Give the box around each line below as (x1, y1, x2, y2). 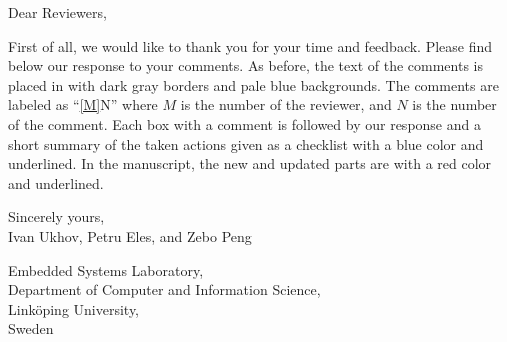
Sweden (8, 318, 54, 339)
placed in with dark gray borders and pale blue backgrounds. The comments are (8, 74, 499, 95)
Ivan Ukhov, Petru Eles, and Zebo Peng (8, 225, 252, 246)
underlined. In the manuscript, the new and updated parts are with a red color (8, 153, 492, 174)
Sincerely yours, (8, 206, 105, 227)
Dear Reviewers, (8, 2, 107, 22)
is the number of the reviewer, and (180, 94, 392, 115)
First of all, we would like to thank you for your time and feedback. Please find (8, 35, 493, 56)
